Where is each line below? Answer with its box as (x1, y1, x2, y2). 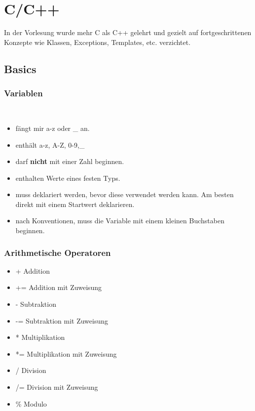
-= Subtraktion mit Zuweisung (15, 315, 108, 326)
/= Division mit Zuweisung (15, 382, 98, 392)
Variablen (4, 87, 43, 99)
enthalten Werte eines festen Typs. (15, 172, 120, 183)
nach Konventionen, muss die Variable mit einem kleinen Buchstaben (15, 215, 224, 226)
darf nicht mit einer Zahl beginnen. (15, 156, 124, 166)
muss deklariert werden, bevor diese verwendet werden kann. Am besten (15, 189, 234, 200)
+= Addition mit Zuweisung (15, 282, 102, 292)
